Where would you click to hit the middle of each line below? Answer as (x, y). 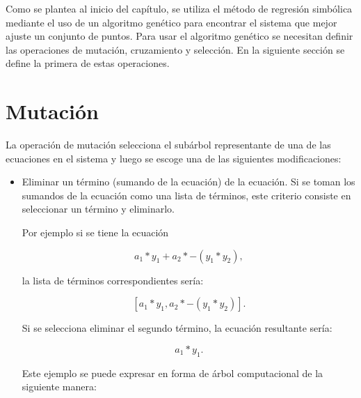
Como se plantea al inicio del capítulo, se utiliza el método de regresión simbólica (179, 8)
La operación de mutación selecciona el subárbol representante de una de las (168, 145)
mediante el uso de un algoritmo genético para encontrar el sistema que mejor (171, 22)
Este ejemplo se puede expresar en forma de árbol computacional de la (173, 373)
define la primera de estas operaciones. (88, 63)
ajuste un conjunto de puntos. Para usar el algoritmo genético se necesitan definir (179, 36)
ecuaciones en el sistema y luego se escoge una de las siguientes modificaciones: (174, 158)
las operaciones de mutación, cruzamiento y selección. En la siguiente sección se (175, 49)
